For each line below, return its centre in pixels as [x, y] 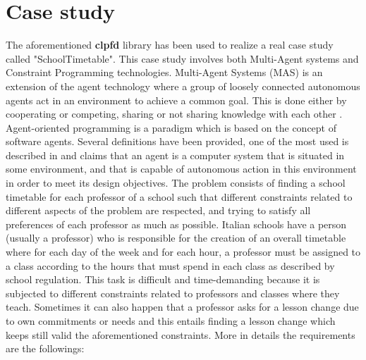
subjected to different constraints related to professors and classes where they [173, 293]
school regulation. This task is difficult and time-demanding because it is [163, 279]
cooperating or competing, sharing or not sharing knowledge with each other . [174, 114]
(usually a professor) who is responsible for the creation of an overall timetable [176, 238]
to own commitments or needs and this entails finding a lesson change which [171, 321]
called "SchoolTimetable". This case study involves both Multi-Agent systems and [182, 58]
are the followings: [45, 348]
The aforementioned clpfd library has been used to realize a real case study [170, 45]
